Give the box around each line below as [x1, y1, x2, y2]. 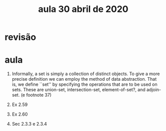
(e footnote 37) [20, 92, 52, 98]
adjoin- [146, 87, 162, 93]
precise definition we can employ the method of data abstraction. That [11, 76, 157, 82]
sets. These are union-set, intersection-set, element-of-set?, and [11, 87, 146, 93]
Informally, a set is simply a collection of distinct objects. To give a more [11, 71, 160, 77]
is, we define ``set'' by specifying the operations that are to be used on [11, 81, 158, 88]
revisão [4, 31, 36, 43]
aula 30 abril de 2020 [38, 3, 129, 15]
